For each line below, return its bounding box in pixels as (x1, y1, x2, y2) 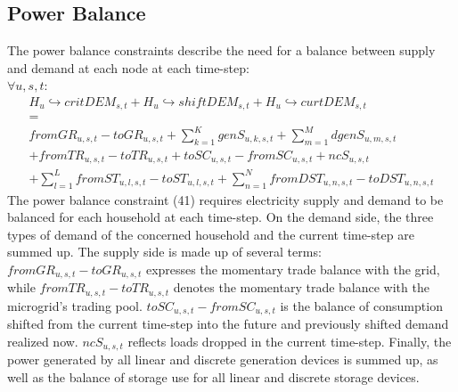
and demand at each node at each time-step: (7, 58, 249, 77)
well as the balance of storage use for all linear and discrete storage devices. (7, 368, 420, 387)
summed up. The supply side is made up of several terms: (7, 242, 322, 261)
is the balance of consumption (280, 296, 443, 314)
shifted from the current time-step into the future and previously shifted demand (7, 314, 449, 333)
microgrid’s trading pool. (7, 296, 143, 314)
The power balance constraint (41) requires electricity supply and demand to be (7, 190, 444, 208)
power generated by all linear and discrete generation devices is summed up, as (7, 350, 438, 369)
